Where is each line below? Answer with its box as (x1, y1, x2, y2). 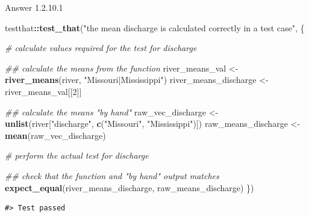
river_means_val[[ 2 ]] (5, 85, 82, 97)
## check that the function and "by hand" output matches (5, 169, 219, 182)
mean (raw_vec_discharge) (5, 129, 106, 141)
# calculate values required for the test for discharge (5, 41, 197, 54)
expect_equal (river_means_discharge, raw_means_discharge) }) (5, 181, 254, 194)
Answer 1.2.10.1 (5, 1, 63, 13)
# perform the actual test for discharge (5, 149, 149, 162)
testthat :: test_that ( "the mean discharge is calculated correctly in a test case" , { (5, 21, 305, 34)
